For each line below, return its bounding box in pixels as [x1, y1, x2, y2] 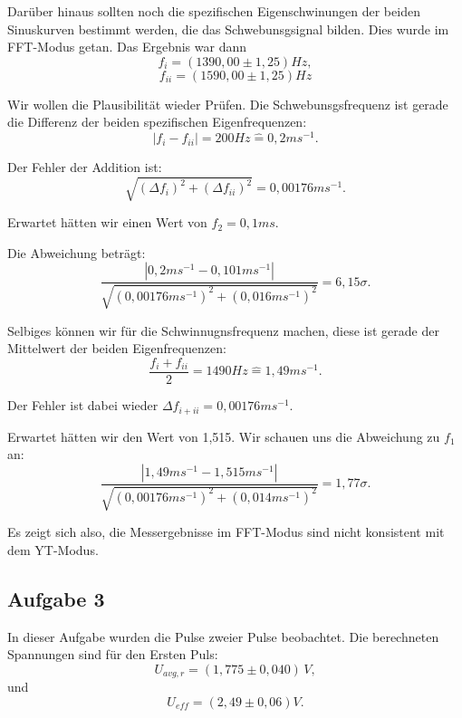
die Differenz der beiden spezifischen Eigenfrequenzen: [7, 112, 307, 131]
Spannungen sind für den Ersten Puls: [7, 645, 218, 664]
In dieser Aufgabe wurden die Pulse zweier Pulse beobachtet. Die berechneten [7, 627, 439, 646]
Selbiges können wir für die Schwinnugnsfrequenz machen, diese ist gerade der [7, 321, 439, 340]
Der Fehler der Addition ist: [7, 158, 162, 177]
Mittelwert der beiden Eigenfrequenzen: [7, 339, 226, 358]
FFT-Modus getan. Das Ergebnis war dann [7, 37, 246, 56]
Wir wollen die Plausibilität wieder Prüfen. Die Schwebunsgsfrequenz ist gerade [7, 94, 448, 113]
